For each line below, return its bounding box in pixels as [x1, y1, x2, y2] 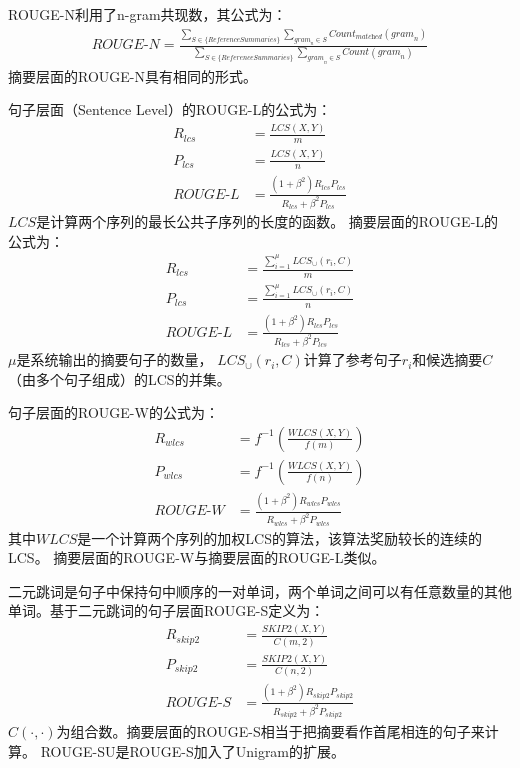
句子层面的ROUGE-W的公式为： [8, 402, 219, 423]
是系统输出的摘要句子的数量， [16, 349, 213, 370]
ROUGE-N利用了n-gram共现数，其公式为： [8, 4, 287, 24]
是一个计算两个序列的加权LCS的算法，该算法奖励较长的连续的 [77, 527, 482, 548]
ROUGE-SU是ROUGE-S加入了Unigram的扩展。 [40, 740, 346, 761]
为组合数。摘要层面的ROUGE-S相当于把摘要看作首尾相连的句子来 [56, 721, 485, 742]
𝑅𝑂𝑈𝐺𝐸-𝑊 [154, 504, 225, 519]
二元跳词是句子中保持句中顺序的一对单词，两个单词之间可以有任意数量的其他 [8, 580, 512, 601]
